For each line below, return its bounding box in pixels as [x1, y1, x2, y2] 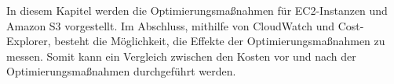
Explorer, [6, 33, 51, 49]
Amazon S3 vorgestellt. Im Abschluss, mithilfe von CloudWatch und [6, 17, 335, 33]
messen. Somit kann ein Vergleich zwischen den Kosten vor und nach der [6, 47, 356, 64]
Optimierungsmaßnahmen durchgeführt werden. [6, 63, 236, 79]
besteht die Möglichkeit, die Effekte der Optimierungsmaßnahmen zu [54, 33, 385, 49]
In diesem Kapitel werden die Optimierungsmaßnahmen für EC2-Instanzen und [6, 2, 388, 18]
